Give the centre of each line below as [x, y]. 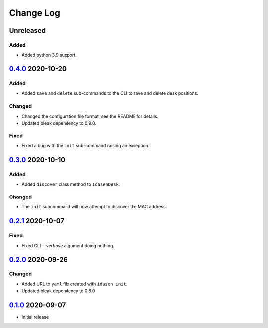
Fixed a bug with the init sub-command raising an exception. [86, 146]
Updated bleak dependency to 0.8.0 [58, 291]
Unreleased [28, 31]
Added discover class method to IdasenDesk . [71, 184]
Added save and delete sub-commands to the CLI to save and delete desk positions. [110, 93]
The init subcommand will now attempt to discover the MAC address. [94, 207]
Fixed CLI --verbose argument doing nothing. [68, 245]
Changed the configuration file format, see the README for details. [90, 116]
